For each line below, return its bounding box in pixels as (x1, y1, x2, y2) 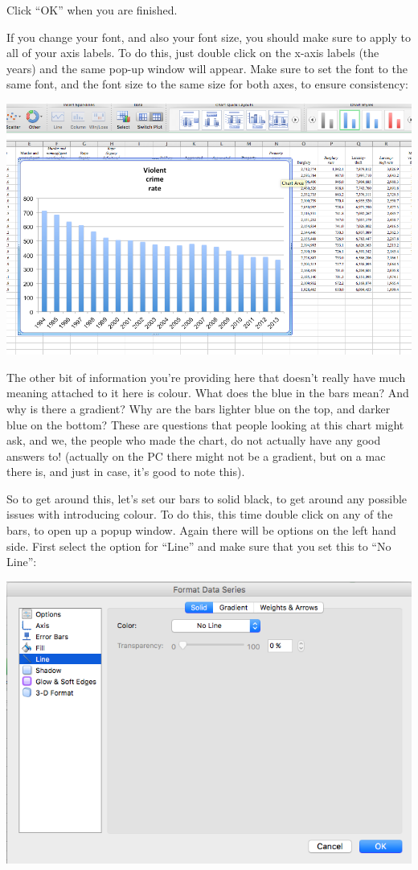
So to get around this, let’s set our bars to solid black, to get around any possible (6, 490, 408, 507)
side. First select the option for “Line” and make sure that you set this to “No (6, 537, 391, 554)
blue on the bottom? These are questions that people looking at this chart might (6, 416, 404, 433)
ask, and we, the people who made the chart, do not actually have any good (6, 432, 381, 449)
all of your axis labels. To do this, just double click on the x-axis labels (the (6, 44, 379, 61)
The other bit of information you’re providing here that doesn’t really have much (6, 368, 406, 385)
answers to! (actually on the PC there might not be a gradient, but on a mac (6, 447, 386, 464)
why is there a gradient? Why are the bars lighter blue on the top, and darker (6, 400, 391, 417)
